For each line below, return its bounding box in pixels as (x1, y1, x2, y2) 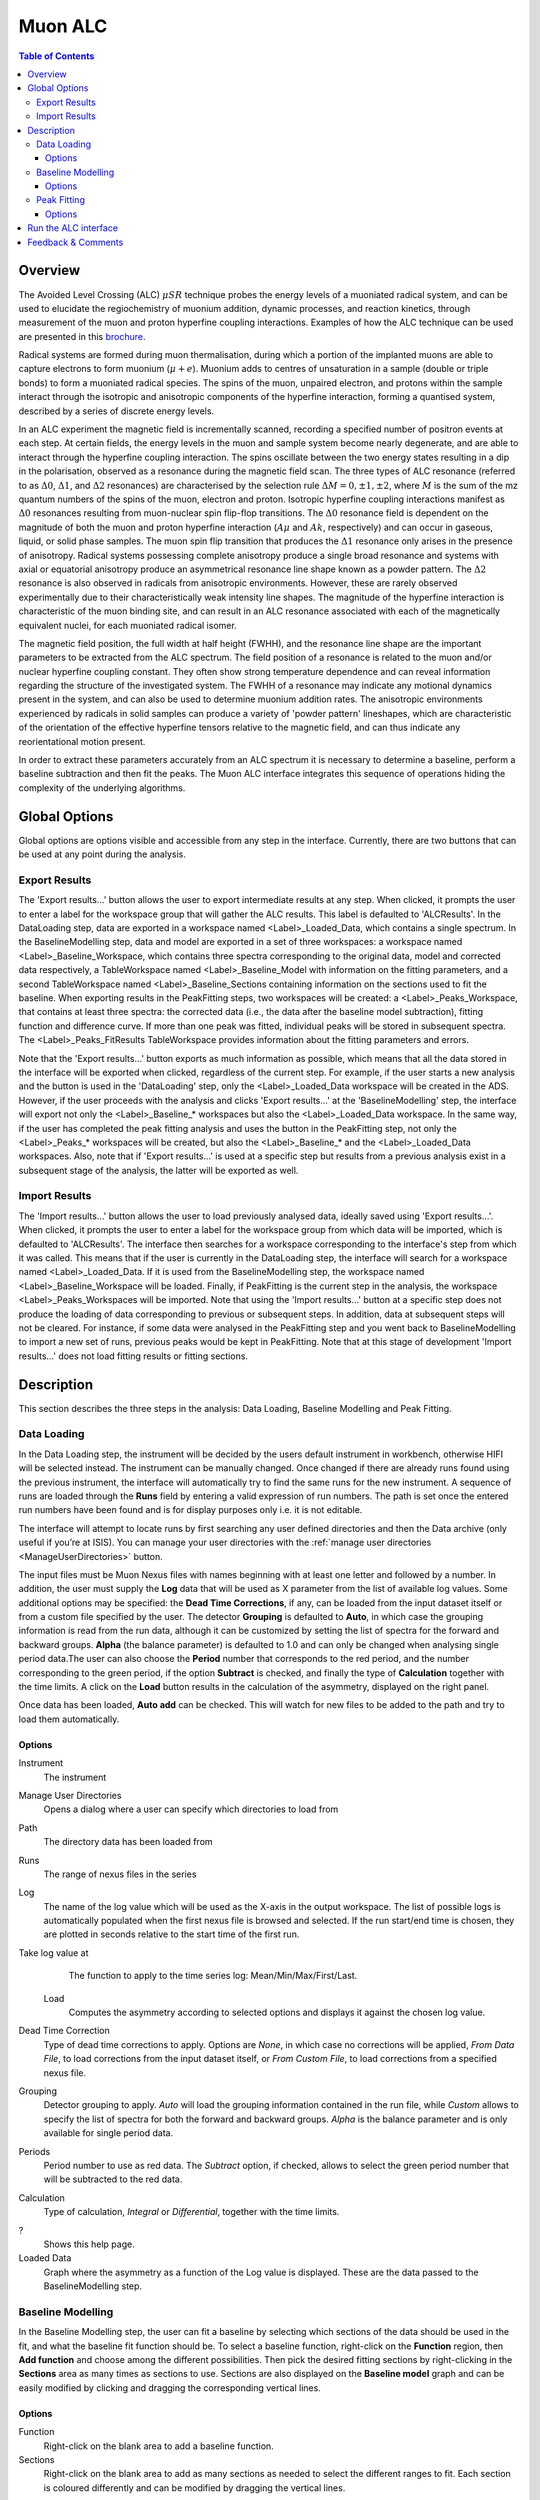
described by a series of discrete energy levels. (18, 405, 215, 417)
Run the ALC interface (27, 222, 119, 234)
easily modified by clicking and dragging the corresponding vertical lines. (18, 2381, 322, 2394)
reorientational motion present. (18, 735, 146, 747)
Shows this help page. (43, 2238, 135, 2250)
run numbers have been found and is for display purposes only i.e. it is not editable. (18, 1504, 363, 1516)
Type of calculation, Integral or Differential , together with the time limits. (43, 2206, 340, 2218)
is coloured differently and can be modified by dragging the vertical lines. (43, 2481, 346, 2494)
